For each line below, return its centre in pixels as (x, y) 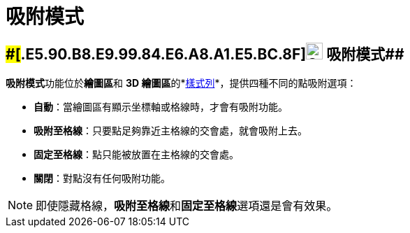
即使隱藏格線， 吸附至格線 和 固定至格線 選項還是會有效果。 (187, 206)
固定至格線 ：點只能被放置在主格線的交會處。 (136, 155)
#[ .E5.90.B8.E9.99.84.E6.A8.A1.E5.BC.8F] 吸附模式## (205, 54)
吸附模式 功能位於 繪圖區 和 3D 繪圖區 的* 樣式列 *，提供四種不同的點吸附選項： (181, 83)
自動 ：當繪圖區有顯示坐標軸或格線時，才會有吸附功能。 (161, 107)
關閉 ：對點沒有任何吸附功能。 (102, 178)
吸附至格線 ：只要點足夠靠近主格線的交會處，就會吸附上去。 (170, 131)
